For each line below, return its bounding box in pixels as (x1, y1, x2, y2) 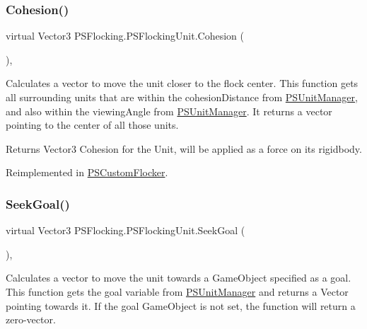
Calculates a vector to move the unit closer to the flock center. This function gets (6, 76, 359, 91)
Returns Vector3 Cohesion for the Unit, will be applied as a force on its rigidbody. (6, 141, 362, 156)
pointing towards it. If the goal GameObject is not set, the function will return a (6, 298, 356, 313)
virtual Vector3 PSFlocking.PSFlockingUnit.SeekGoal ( (6, 223, 245, 238)
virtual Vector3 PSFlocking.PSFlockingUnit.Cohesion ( (6, 28, 245, 43)
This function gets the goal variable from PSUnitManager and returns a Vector (6, 284, 349, 299)
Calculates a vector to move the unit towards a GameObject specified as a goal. (6, 270, 351, 285)
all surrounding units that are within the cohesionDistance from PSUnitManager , (6, 90, 358, 104)
